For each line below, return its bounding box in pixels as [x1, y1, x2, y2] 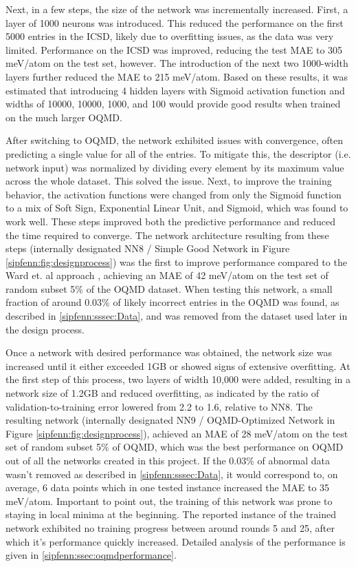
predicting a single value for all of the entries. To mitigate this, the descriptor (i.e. [5, 146, 351, 161]
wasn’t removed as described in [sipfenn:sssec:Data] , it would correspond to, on [5, 466, 338, 481]
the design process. [5, 322, 85, 336]
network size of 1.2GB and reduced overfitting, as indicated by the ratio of [5, 386, 319, 400]
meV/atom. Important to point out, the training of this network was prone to [5, 493, 333, 508]
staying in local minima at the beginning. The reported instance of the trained [5, 507, 336, 522]
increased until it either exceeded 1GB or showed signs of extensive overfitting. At [5, 358, 351, 373]
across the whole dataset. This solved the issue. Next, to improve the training [5, 174, 332, 188]
